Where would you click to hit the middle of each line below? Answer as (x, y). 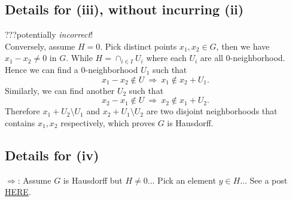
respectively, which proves (108, 122)
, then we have (243, 46)
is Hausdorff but (93, 180)
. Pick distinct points (139, 46)
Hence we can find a (42, 69)
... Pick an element (182, 180)
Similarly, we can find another (60, 90)
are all (212, 58)
